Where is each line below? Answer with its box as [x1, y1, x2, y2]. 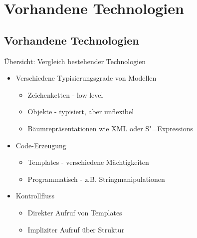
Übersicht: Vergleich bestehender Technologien [4, 56, 146, 66]
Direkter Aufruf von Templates [27, 207, 122, 217]
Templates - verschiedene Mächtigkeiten [27, 157, 149, 167]
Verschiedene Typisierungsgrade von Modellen [15, 73, 157, 83]
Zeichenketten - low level [27, 89, 103, 100]
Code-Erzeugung [15, 140, 66, 150]
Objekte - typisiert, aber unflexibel [27, 106, 134, 117]
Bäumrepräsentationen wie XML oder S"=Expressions [27, 123, 194, 133]
